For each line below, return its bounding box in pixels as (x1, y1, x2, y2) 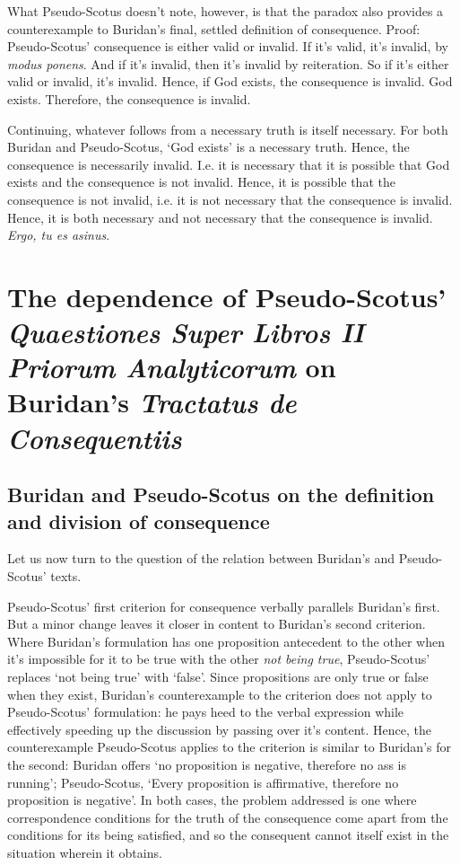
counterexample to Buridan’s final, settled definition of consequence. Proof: (7, 19, 421, 38)
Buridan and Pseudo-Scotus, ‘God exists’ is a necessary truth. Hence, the (7, 137, 410, 156)
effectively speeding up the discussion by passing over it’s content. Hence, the (7, 719, 432, 738)
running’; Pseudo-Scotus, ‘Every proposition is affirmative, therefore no (7, 772, 399, 791)
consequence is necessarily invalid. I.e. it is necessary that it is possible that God (7, 154, 450, 173)
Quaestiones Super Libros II (7, 313, 365, 351)
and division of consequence (7, 507, 270, 534)
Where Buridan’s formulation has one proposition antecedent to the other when (7, 631, 445, 650)
